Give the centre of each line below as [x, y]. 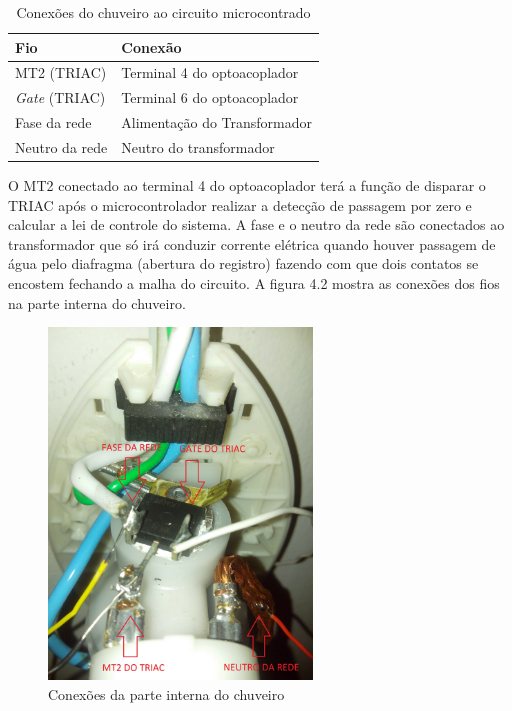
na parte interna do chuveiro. [97, 302]
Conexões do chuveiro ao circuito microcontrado [163, 12]
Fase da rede [53, 122]
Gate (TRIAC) [60, 97]
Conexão [151, 46]
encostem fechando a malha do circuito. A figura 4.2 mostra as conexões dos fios [254, 283]
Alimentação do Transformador [217, 122]
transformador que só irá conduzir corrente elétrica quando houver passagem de [252, 243]
